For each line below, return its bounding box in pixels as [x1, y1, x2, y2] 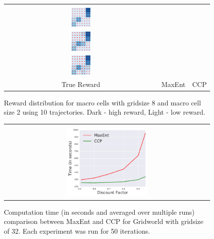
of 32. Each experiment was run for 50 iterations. [4, 225, 150, 236]
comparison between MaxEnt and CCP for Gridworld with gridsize [4, 216, 203, 226]
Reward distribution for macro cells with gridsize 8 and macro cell [4, 97, 201, 107]
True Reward [61, 79, 101, 89]
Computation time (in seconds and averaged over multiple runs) [4, 206, 195, 217]
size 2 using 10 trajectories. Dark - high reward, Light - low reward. [4, 107, 205, 117]
